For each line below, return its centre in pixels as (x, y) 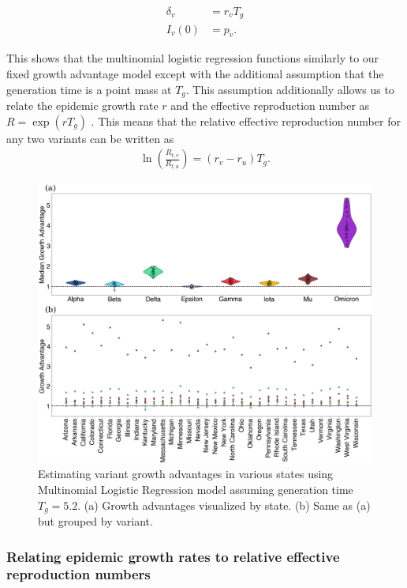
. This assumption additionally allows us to (290, 89)
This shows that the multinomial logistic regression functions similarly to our (193, 58)
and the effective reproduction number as (270, 105)
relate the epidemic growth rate (82, 105)
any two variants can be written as (90, 138)
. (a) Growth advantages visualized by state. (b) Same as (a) (224, 505)
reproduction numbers (78, 574)
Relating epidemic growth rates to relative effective (173, 556)
